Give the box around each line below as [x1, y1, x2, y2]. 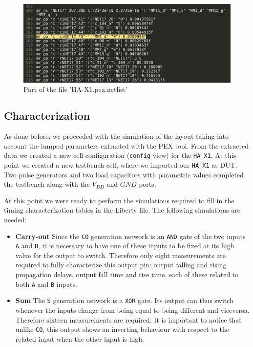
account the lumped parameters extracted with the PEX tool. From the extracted [4, 140, 249, 151]
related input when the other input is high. [15, 333, 144, 344]
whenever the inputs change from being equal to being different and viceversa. [15, 304, 250, 315]
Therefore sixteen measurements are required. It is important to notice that [15, 314, 242, 325]
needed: [4, 214, 26, 224]
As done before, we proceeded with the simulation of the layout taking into [4, 131, 229, 141]
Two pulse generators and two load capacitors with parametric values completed [4, 169, 244, 179]
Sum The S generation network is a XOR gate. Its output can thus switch [15, 295, 233, 305]
